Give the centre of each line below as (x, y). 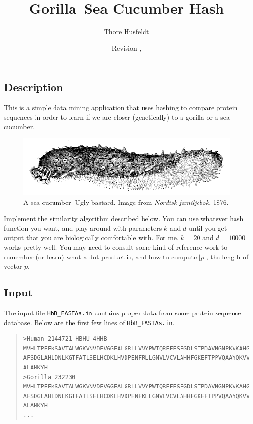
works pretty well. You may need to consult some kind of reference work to (116, 247)
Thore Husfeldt (126, 31)
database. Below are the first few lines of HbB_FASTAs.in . (89, 322)
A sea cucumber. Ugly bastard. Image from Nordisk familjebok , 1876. (126, 202)
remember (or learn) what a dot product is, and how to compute (100, 256)
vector (13, 266)
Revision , (126, 47)
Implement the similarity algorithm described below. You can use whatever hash (124, 218)
